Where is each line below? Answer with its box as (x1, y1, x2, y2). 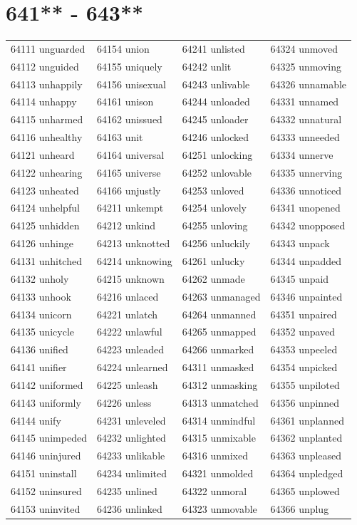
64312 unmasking (182, 377, 258, 392)
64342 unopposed (270, 218, 346, 233)
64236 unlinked (96, 501, 162, 516)
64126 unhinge (11, 236, 73, 251)
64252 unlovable (182, 165, 252, 180)
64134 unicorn (11, 306, 72, 321)
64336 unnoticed (270, 182, 342, 197)
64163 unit (96, 130, 143, 145)
